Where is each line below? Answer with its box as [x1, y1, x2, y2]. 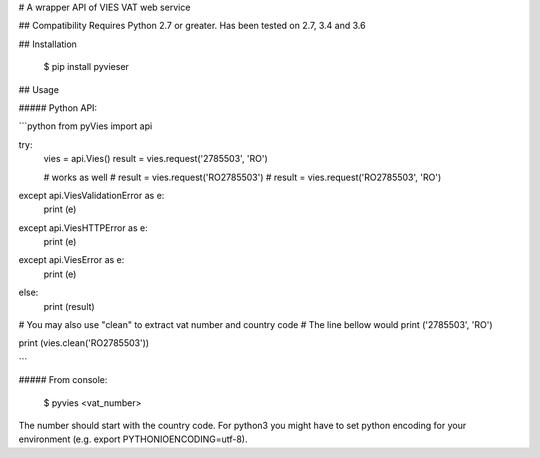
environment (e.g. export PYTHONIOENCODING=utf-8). [18, 433, 249, 445]
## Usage [18, 83, 60, 95]
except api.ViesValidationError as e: [18, 189, 165, 201]
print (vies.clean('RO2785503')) [18, 337, 150, 349]
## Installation [18, 38, 77, 50]
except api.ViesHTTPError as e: [18, 221, 149, 234]
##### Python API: [18, 101, 98, 114]
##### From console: [18, 374, 108, 386]
